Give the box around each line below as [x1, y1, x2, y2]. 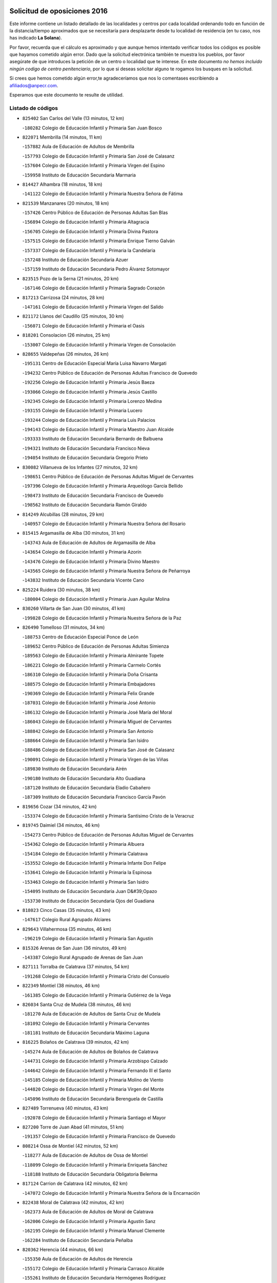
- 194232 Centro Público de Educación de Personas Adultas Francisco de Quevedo [22, 370, 197, 376]
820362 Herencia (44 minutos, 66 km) [22, 1247, 104, 1253]
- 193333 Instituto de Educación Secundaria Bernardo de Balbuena [22, 436, 163, 442]
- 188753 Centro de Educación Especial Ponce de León [22, 634, 138, 640]
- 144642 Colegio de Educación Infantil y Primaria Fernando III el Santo [22, 1067, 171, 1074]
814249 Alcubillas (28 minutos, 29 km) [22, 511, 105, 517]
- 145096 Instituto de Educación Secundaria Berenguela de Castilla [22, 1096, 164, 1102]
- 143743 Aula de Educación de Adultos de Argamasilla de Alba [22, 539, 156, 546]
